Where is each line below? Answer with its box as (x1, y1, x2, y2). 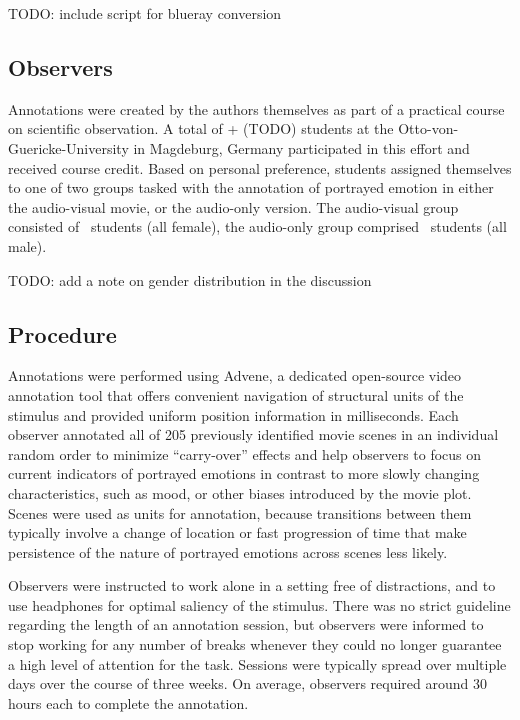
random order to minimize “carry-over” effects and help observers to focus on (8, 443, 482, 464)
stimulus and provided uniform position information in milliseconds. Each (8, 404, 459, 425)
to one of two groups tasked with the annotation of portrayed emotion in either (8, 177, 494, 198)
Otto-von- (398, 118, 459, 139)
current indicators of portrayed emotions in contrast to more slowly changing (8, 463, 480, 484)
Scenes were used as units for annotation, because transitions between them (8, 502, 472, 523)
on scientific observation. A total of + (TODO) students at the (8, 118, 394, 139)
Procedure (8, 318, 117, 349)
